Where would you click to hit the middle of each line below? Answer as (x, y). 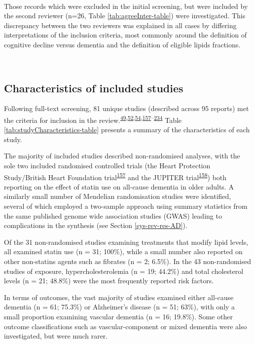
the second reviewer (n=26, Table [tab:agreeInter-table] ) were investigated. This (125, 16)
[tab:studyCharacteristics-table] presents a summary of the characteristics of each (127, 130)
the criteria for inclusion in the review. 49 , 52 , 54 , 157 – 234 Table (93, 119)
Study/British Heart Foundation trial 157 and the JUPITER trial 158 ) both (115, 176)
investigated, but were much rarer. (56, 336)
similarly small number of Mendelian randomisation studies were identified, (118, 196)
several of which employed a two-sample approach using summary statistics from (126, 206)
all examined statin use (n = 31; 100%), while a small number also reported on (123, 251)
